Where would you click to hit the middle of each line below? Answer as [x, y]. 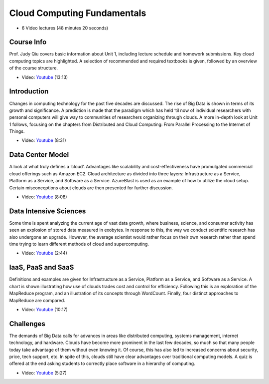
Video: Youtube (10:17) [45, 309]
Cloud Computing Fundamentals [78, 13]
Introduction [29, 92]
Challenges [27, 324]
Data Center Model [39, 155]
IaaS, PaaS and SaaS [42, 267]
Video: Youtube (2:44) [44, 253]
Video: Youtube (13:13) [45, 77]
